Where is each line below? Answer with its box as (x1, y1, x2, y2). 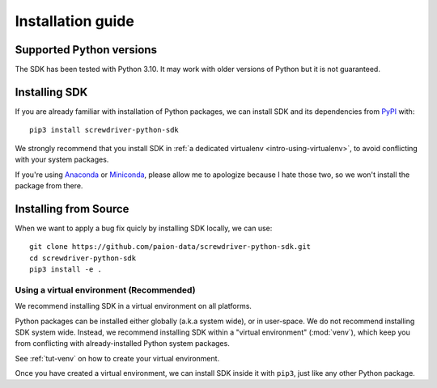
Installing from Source (15, 202, 129, 216)
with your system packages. (15, 154, 109, 165)
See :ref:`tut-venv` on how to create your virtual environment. (15, 353, 220, 363)
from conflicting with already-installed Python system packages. (15, 339, 230, 348)
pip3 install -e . (29, 265, 103, 274)
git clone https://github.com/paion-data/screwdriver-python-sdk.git (29, 242, 312, 251)
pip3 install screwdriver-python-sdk (29, 125, 180, 135)
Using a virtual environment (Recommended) (15, 284, 196, 295)
